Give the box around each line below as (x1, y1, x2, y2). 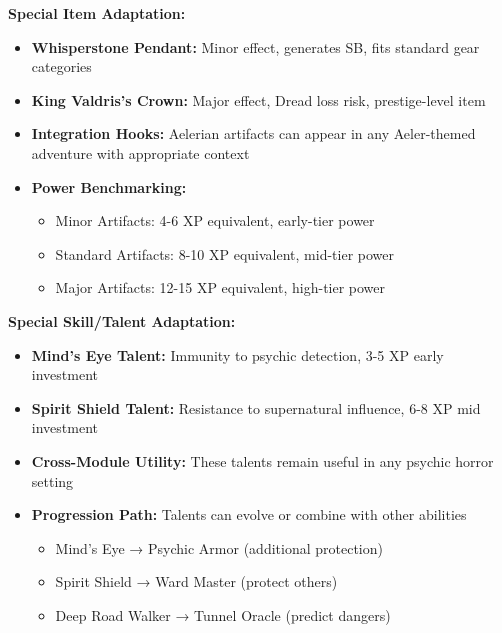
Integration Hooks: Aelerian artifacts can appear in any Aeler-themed (31, 123, 476, 144)
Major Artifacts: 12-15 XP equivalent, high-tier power (55, 277, 386, 298)
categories (31, 56, 92, 77)
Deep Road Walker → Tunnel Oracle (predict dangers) (55, 604, 391, 625)
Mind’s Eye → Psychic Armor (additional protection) (55, 537, 383, 558)
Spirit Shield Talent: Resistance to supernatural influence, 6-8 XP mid (31, 397, 481, 418)
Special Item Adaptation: (8, 3, 186, 23)
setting (31, 470, 74, 491)
